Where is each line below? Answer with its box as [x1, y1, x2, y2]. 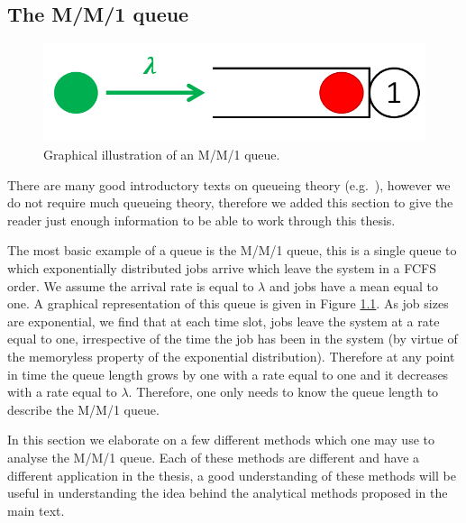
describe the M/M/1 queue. [7, 399, 160, 418]
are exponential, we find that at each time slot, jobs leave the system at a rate [7, 311, 440, 330]
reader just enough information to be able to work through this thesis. [7, 210, 396, 229]
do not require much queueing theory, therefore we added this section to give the [7, 193, 453, 212]
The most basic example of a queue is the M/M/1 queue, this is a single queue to [7, 241, 457, 260]
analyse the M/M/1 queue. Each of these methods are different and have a [7, 447, 420, 466]
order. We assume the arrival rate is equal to [7, 276, 254, 295]
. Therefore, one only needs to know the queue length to [128, 382, 439, 401]
